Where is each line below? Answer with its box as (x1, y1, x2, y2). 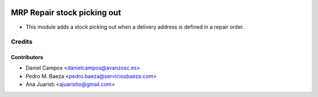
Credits (11, 38, 32, 46)
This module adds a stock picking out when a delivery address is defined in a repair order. (25, 23, 244, 30)
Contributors (11, 54, 44, 61)
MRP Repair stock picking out (11, 8, 121, 18)
